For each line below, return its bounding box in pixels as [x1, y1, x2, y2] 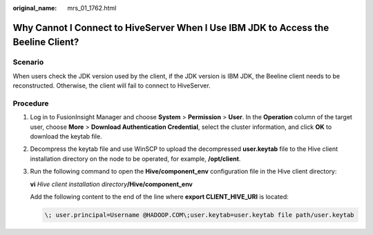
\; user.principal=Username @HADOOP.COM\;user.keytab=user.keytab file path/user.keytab [44, 211, 355, 218]
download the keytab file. [30, 132, 103, 141]
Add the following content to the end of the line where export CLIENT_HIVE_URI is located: [30, 193, 289, 201]
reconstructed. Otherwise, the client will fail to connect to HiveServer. [12, 81, 211, 90]
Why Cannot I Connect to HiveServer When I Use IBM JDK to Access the [12, 21, 329, 34]
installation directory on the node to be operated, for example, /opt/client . [30, 154, 241, 163]
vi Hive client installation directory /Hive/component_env [30, 180, 193, 188]
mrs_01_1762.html [67, 4, 117, 12]
